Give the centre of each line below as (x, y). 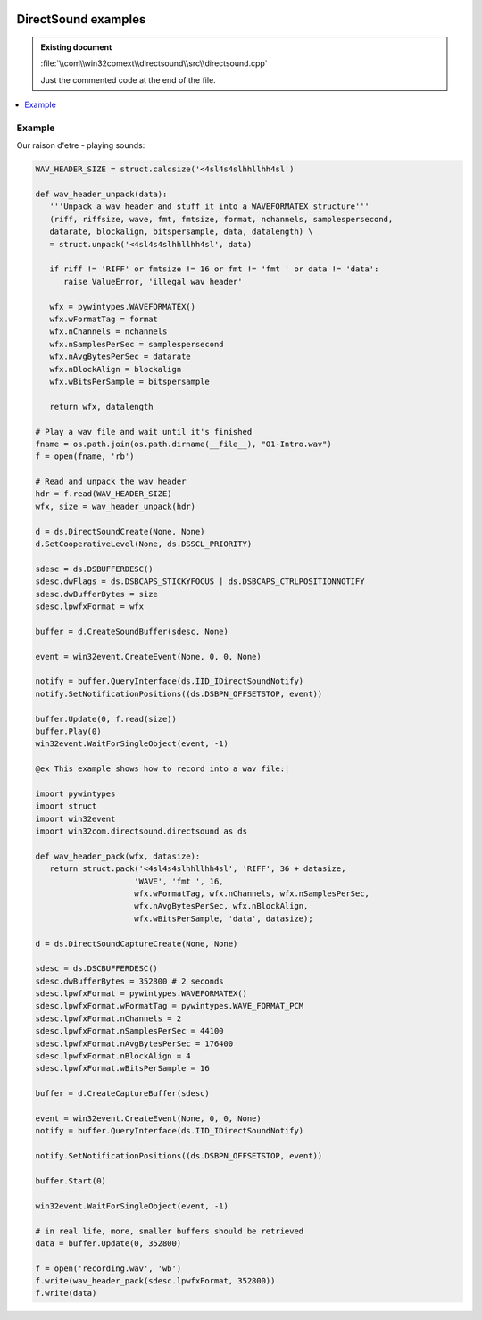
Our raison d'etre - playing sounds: (81, 145)
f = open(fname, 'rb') (85, 457)
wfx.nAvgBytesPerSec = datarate (120, 357)
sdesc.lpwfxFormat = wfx (90, 606)
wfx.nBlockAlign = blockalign (116, 369)
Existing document (76, 47)
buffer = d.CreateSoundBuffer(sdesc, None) (132, 631)
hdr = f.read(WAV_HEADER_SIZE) (104, 494)
